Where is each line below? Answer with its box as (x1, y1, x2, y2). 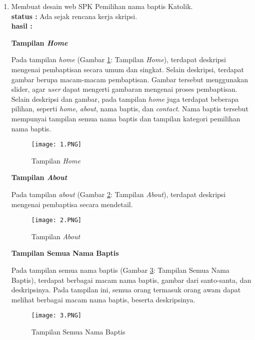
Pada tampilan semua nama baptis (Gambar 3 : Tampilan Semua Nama (11, 265, 229, 275)
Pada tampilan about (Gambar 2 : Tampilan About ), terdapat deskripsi (11, 189, 226, 199)
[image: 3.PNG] (31, 312, 82, 319)
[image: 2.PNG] (31, 217, 82, 224)
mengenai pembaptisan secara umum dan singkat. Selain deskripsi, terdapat (11, 64, 244, 74)
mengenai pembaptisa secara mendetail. (11, 199, 133, 209)
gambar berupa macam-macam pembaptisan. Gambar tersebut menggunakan (11, 74, 248, 84)
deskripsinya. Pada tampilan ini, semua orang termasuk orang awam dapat (11, 284, 241, 295)
